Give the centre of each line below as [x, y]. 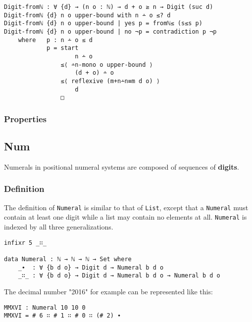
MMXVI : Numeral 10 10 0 [45, 307]
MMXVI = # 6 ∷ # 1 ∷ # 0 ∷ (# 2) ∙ [63, 316]
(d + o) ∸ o [94, 73]
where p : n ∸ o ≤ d [55, 40]
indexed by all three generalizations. [59, 227]
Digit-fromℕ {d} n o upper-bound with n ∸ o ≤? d [87, 15]
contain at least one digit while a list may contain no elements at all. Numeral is [126, 217]
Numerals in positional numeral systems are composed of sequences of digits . [122, 166]
